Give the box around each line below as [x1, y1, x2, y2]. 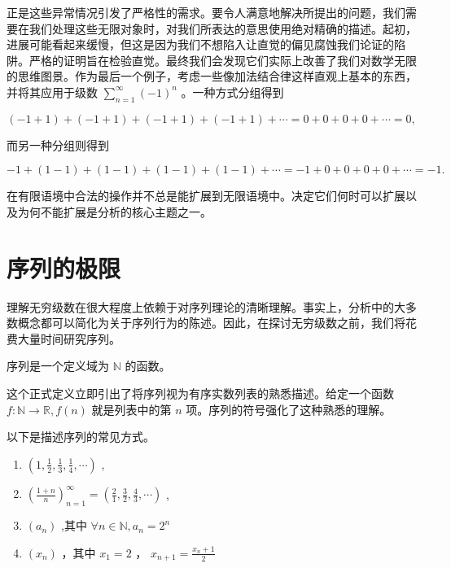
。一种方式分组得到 [181, 83, 284, 100]
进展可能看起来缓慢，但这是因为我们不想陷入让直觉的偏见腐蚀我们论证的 [7, 36, 394, 53]
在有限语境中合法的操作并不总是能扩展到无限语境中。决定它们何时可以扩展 [7, 187, 405, 204]
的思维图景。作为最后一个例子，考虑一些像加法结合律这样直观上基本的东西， [7, 68, 417, 85]
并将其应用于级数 [7, 83, 98, 100]
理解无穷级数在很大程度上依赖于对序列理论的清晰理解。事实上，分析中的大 [7, 298, 405, 315]
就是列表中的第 [91, 400, 172, 417]
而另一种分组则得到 [7, 136, 109, 153]
